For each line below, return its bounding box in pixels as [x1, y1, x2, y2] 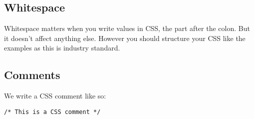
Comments [4, 67, 60, 82]
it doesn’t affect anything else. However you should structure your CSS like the [4, 32, 246, 43]
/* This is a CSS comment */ [4, 108, 101, 115]
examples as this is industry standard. [4, 42, 120, 53]
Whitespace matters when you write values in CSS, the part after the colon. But [4, 23, 250, 33]
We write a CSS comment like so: [4, 90, 106, 101]
